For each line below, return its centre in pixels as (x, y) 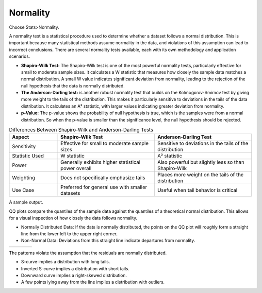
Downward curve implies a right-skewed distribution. (74, 275)
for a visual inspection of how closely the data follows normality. (73, 218)
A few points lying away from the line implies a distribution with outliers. (93, 282)
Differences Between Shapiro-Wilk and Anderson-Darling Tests (81, 130)
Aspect (20, 137)
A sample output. (26, 202)
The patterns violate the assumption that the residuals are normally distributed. (88, 253)
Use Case (23, 190)
